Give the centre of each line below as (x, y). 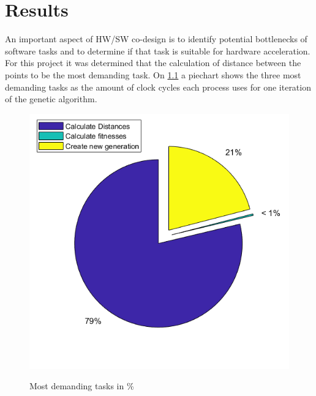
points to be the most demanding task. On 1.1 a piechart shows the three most (153, 74)
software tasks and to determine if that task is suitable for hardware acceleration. (158, 50)
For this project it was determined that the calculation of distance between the (153, 63)
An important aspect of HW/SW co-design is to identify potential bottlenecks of (156, 39)
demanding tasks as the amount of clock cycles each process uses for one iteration (158, 87)
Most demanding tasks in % (82, 386)
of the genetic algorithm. (51, 99)
